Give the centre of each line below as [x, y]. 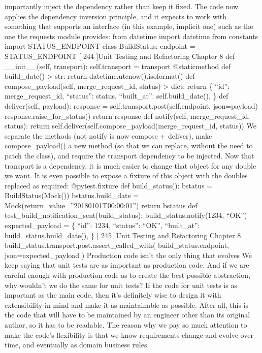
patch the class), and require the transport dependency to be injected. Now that [129, 155]
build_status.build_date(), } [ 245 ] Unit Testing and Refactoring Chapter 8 [123, 235]
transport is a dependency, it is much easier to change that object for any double [130, 165]
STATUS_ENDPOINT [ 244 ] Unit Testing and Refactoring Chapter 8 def [120, 56]
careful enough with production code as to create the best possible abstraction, [127, 275]
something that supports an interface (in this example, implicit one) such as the [129, 26]
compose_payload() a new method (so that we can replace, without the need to [129, 146]
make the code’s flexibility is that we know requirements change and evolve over [129, 334]
